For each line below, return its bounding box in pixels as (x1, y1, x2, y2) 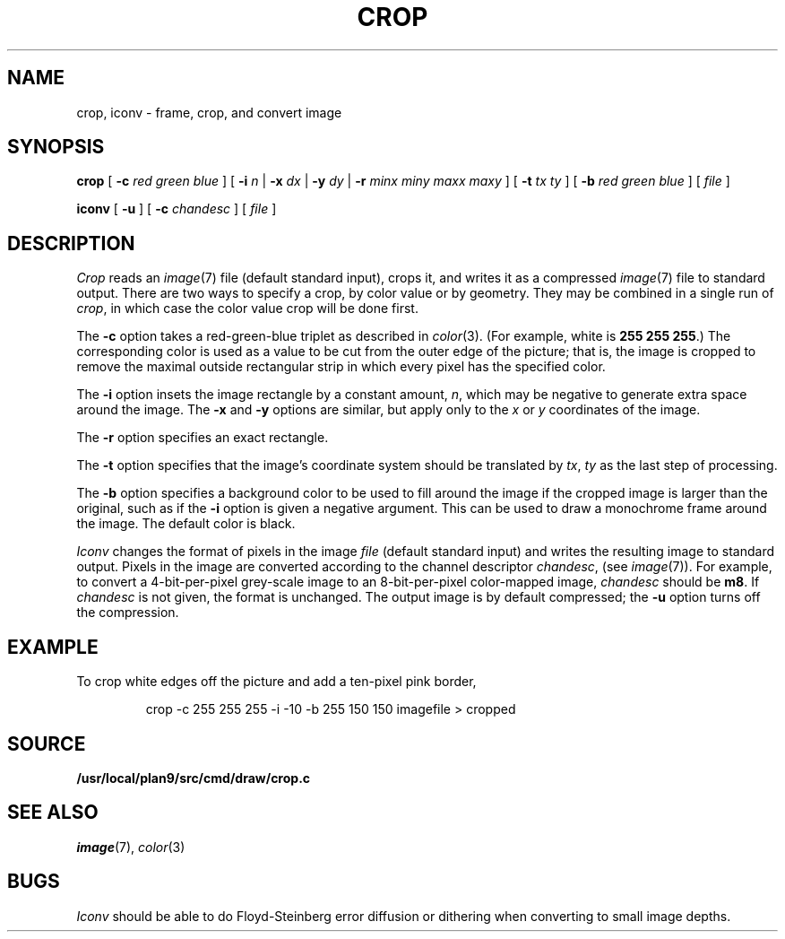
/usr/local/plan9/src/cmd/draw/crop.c (76, 769, 311, 786)
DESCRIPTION (7, 231, 135, 255)
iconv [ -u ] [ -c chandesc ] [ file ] (76, 201, 277, 217)
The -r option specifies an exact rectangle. (76, 430, 329, 446)
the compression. (76, 604, 179, 621)
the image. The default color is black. (76, 516, 296, 532)
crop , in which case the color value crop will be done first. (76, 300, 418, 317)
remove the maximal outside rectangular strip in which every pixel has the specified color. (76, 359, 606, 375)
